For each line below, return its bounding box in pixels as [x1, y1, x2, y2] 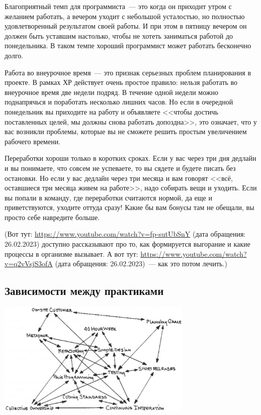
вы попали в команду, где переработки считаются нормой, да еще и [5, 192, 212, 202]
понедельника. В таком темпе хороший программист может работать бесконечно [5, 40, 251, 51]
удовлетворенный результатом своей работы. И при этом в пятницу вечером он [5, 21, 247, 31]
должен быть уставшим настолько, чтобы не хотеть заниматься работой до [5, 30, 233, 41]
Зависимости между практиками [5, 283, 164, 298]
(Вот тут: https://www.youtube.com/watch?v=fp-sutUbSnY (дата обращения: [5, 229, 246, 239]
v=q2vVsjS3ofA [5, 258, 53, 269]
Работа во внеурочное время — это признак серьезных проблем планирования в [5, 67, 251, 77]
